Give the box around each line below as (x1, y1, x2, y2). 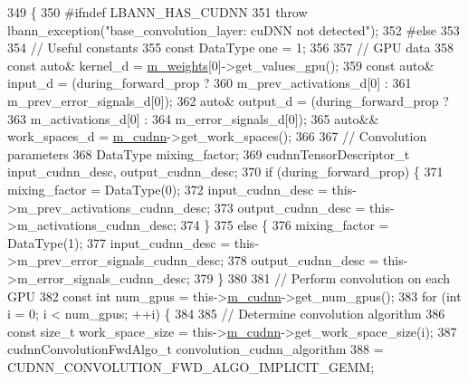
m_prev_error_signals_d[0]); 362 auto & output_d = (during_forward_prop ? (7, 91, 449, 110)
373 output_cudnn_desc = (214, 197, 366, 216)
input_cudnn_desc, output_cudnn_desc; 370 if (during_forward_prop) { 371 (7, 162, 444, 181)
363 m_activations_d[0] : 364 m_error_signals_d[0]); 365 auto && (7, 109, 379, 128)
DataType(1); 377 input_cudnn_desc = (7, 233, 231, 252)
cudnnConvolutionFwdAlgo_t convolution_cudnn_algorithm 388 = (7, 339, 384, 358)
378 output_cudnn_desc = (227, 251, 379, 270)
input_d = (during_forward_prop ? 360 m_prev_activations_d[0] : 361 (7, 73, 412, 92)
